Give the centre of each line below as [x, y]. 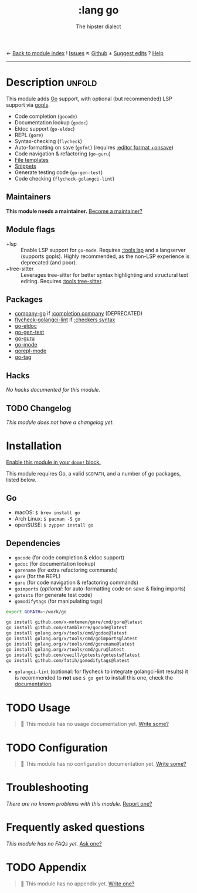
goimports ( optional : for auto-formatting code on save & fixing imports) [100, 588]
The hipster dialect [98, 26]
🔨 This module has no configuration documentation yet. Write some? [103, 764]
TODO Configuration [57, 748]
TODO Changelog [39, 408]
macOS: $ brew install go [47, 512]
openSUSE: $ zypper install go [54, 525]
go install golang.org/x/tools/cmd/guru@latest [65, 649]
